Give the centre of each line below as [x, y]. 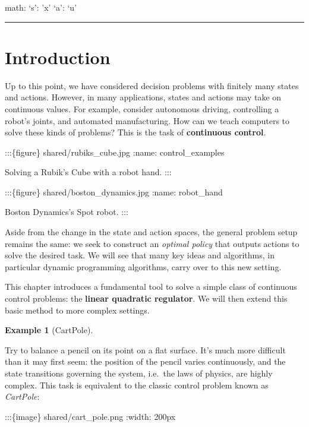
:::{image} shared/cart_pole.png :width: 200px [90, 416]
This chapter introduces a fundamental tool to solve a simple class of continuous [151, 287]
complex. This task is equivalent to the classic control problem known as [137, 385]
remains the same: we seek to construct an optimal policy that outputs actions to [152, 243]
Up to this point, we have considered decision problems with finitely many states [152, 85]
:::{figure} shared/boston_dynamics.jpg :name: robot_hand [114, 192]
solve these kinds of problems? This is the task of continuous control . [135, 132]
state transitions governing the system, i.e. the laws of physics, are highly [139, 373]
